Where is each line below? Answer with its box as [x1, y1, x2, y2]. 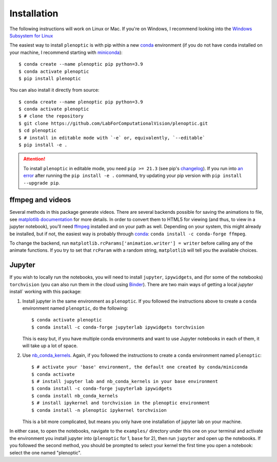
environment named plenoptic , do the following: [22, 305, 128, 311]
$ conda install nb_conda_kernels [31, 393, 118, 398]
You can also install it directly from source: [9, 87, 100, 93]
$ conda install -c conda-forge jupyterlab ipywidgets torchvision [31, 324, 205, 330]
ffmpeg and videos [9, 195, 71, 205]
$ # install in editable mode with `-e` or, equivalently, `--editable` [18, 135, 205, 140]
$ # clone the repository [18, 113, 84, 119]
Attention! [23, 156, 46, 162]
